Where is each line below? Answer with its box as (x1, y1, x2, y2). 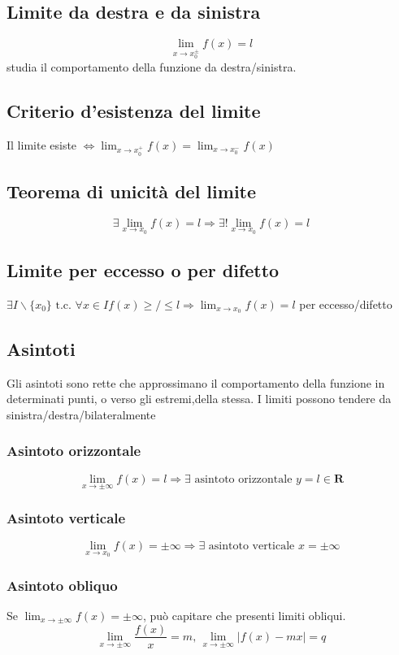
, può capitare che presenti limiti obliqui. (142, 606, 346, 623)
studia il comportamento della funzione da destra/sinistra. (7, 58, 297, 75)
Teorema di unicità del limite (7, 178, 257, 203)
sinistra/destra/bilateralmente (7, 406, 156, 423)
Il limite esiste (7, 136, 77, 153)
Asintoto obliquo (7, 575, 118, 595)
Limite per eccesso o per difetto (7, 257, 280, 282)
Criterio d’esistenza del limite (7, 98, 261, 123)
